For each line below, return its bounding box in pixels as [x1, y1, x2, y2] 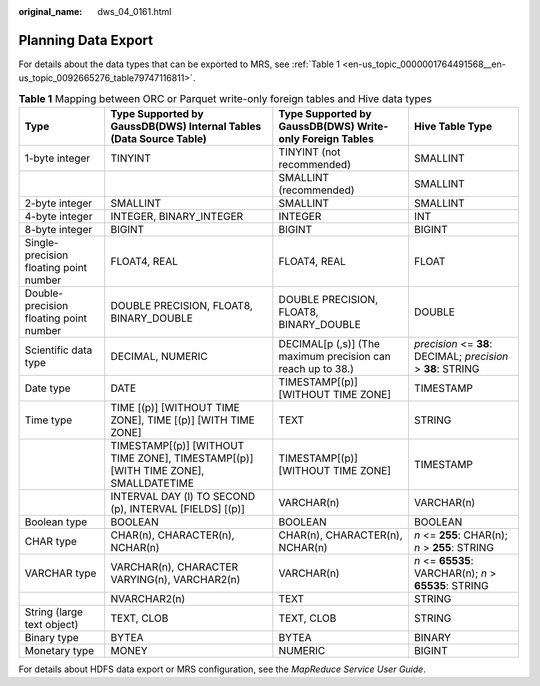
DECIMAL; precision [413, 350, 509, 364]
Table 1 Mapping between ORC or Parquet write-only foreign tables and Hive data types [18, 91, 432, 105]
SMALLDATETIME [110, 476, 195, 490]
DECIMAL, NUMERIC [110, 350, 209, 364]
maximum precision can [278, 350, 391, 364]
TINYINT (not [278, 145, 341, 159]
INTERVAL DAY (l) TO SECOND [110, 490, 256, 504]
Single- [24, 236, 59, 250]
